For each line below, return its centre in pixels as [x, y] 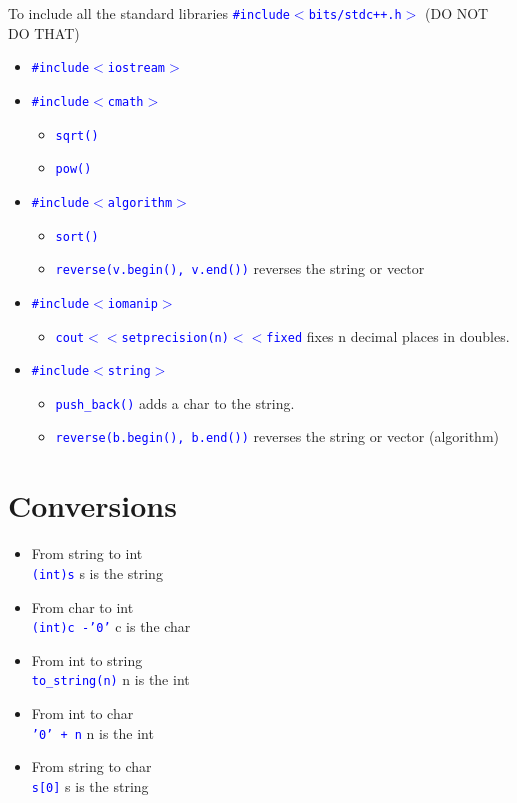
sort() [77, 236]
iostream [136, 68]
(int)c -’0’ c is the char [111, 626]
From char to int [82, 606]
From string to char [91, 766]
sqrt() [77, 135]
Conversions [92, 505]
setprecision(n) [175, 337]
